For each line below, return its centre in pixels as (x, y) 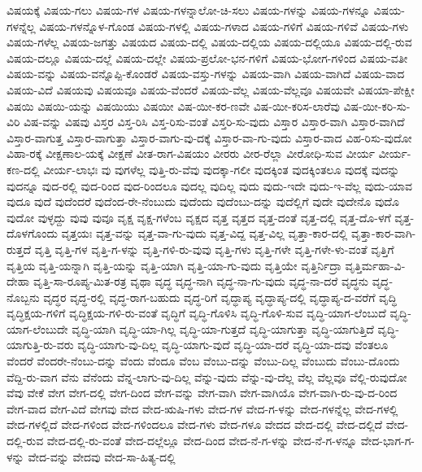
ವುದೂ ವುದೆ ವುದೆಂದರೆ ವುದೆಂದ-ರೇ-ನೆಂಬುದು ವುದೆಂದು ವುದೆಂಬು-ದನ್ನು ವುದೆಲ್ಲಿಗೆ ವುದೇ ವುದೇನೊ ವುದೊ (203, 201)
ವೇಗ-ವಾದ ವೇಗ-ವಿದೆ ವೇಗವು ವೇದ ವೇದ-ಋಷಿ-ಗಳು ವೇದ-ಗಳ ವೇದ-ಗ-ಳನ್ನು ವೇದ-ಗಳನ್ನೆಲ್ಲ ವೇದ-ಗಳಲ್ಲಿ (202, 408)
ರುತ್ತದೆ (19, 249)
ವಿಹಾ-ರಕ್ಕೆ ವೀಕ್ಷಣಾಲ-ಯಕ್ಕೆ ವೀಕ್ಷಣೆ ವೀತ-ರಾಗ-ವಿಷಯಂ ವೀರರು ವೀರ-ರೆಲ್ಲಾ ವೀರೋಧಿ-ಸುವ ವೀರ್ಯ (191, 153)
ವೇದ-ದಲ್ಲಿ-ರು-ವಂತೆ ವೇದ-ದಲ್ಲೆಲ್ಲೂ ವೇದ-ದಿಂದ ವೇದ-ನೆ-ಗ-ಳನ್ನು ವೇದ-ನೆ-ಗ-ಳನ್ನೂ (202, 441)
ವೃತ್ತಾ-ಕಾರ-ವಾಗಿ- (383, 233)
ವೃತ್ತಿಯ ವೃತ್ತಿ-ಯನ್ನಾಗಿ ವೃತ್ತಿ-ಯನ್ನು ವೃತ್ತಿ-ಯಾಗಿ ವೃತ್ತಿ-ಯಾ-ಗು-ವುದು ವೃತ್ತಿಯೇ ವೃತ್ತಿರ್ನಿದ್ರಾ (174, 265)
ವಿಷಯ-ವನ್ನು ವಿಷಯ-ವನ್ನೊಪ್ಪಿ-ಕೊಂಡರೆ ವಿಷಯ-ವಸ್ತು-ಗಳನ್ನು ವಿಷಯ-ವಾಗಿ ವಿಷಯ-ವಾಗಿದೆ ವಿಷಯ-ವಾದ (206, 74)
